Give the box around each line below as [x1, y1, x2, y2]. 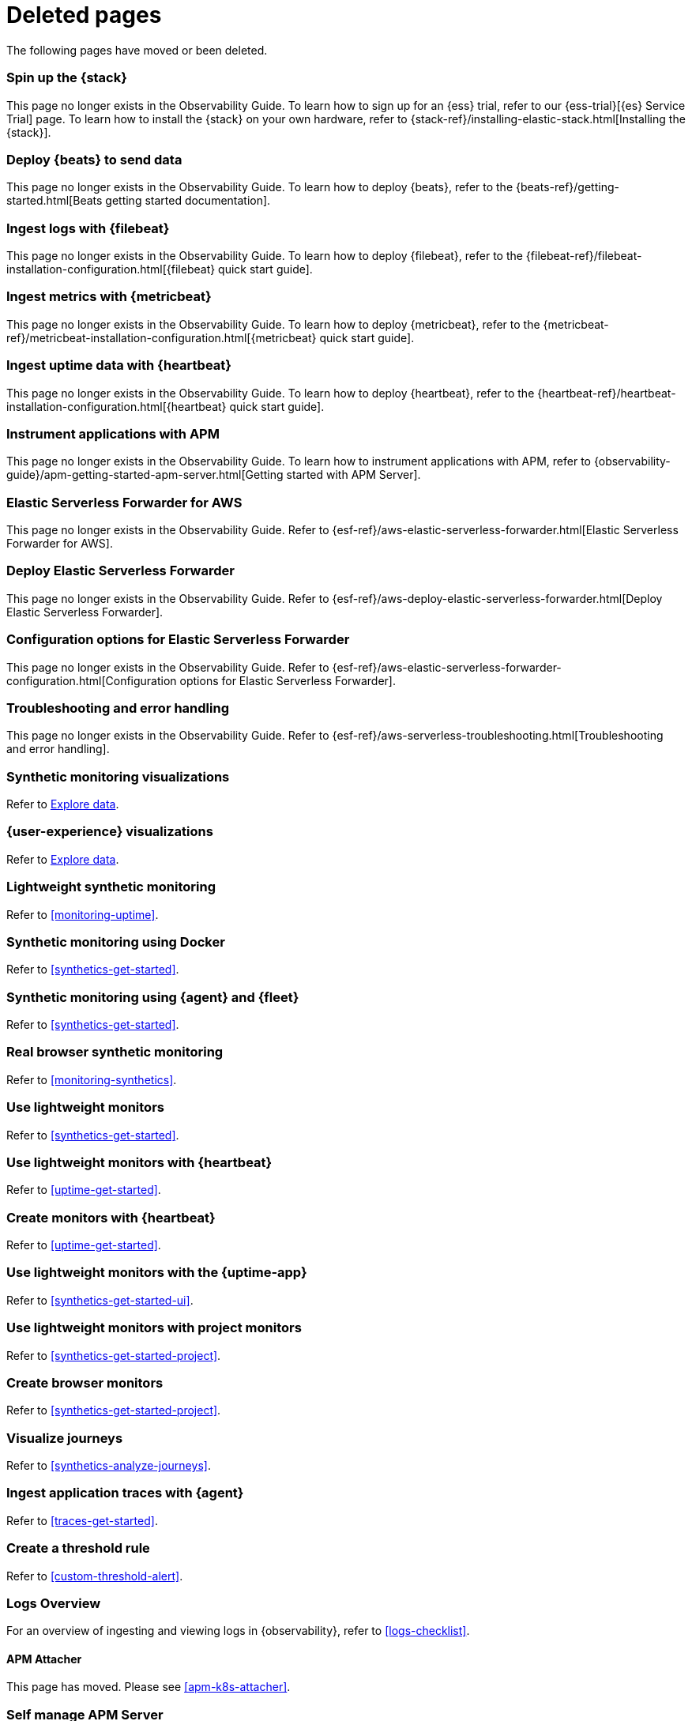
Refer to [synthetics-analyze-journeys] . [6, 1459, 211, 1472]
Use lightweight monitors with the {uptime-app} [6, 1264, 307, 1281]
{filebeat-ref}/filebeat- [525, 249, 642, 262]
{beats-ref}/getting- [515, 180, 619, 194]
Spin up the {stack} [6, 70, 127, 86]
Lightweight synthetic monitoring [6, 879, 216, 895]
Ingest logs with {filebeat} [6, 220, 170, 236]
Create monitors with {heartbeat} [6, 1209, 216, 1226]
